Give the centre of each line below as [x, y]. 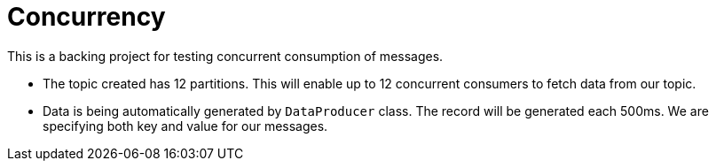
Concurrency [87, 17]
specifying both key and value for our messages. [185, 126]
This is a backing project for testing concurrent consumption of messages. [225, 56]
